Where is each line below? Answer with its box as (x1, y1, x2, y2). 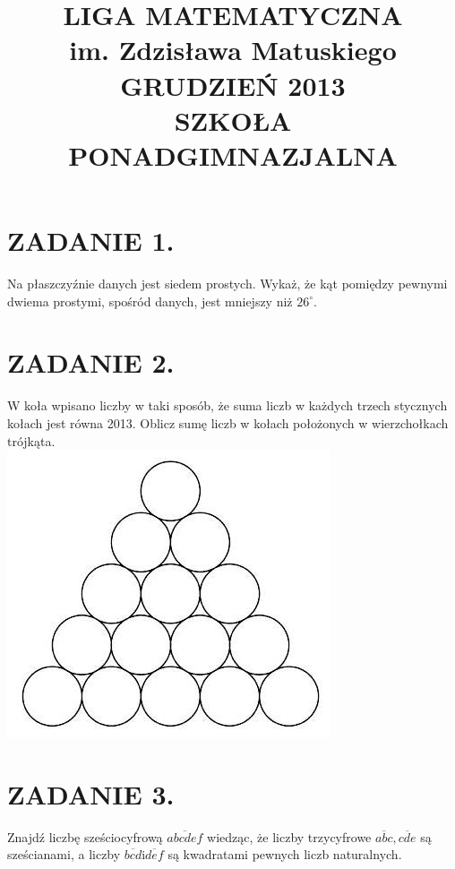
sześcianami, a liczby (7, 845, 121, 864)
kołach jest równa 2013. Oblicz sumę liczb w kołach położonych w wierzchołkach (7, 413, 449, 432)
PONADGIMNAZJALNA (68, 136, 398, 173)
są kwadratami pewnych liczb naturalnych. (167, 845, 402, 864)
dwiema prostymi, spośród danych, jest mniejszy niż (7, 291, 293, 310)
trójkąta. (7, 431, 56, 450)
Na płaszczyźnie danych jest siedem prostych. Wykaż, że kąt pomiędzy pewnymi (7, 274, 448, 293)
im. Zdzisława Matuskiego (69, 31, 397, 68)
